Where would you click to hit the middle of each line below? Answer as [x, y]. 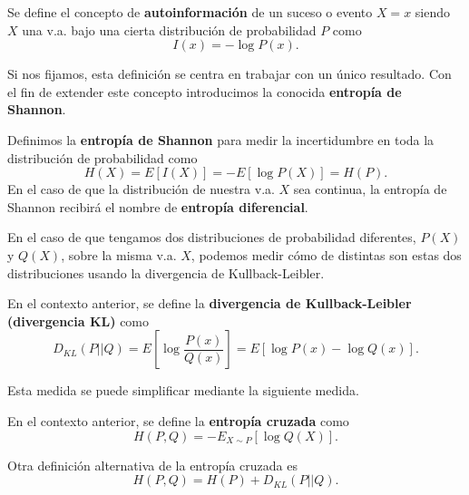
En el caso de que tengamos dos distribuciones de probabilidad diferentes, [212, 237]
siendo [433, 12]
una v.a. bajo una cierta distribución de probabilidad [169, 29]
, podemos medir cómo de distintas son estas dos [326, 254]
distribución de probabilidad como [103, 157]
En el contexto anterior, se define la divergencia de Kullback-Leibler [210, 303]
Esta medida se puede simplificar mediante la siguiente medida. [183, 390]
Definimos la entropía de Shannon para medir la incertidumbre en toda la [221, 139]
